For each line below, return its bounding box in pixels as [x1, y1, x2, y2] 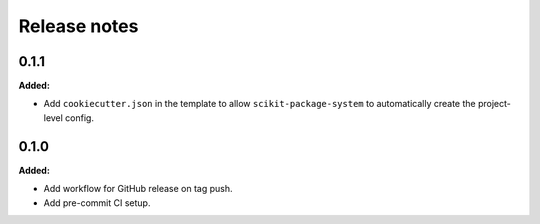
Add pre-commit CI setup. [43, 196, 151, 209]
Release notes [18, 15, 139, 37]
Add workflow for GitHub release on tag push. [43, 183, 234, 195]
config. [65, 111, 95, 124]
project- [477, 98, 512, 110]
